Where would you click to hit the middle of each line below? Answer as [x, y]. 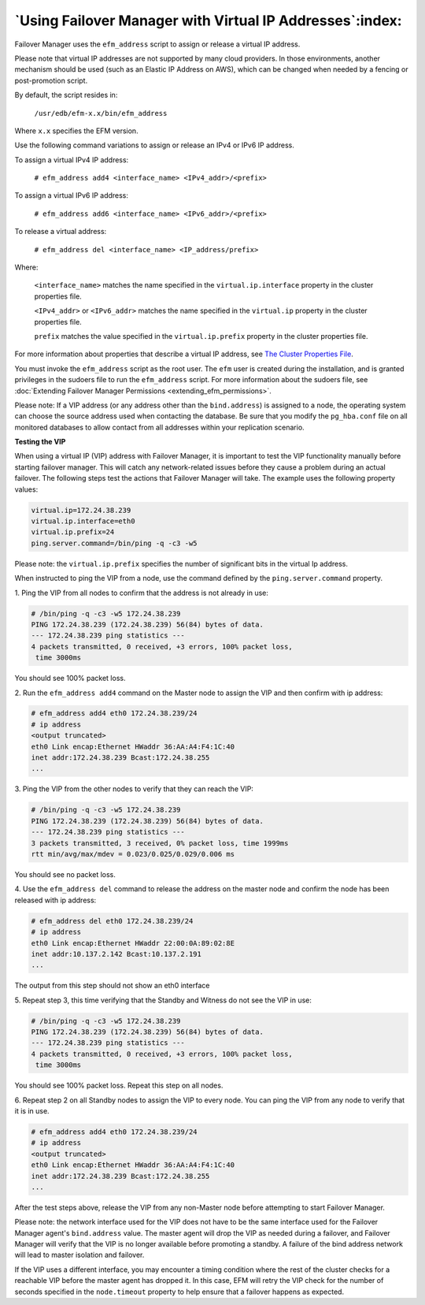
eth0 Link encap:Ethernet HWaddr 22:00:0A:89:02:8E [133, 943]
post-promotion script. [51, 80]
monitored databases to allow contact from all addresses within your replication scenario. [159, 427]
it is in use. [32, 1110]
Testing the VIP [40, 442]
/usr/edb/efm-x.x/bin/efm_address [101, 113]
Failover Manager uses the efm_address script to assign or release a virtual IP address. [157, 44]
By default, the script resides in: [66, 95]
